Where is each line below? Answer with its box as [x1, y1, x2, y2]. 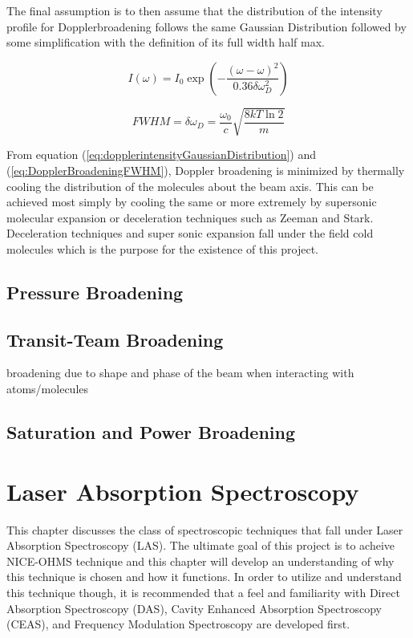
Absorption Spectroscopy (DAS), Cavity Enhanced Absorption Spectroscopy [6, 599, 382, 616]
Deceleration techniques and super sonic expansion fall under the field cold [6, 225, 374, 242]
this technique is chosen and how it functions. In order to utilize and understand [6, 568, 402, 585]
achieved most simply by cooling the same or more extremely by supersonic [6, 193, 377, 210]
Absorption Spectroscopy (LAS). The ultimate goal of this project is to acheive [6, 537, 395, 554]
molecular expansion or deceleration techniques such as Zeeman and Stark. [6, 209, 374, 226]
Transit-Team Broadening [6, 327, 224, 352]
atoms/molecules [6, 380, 89, 397]
